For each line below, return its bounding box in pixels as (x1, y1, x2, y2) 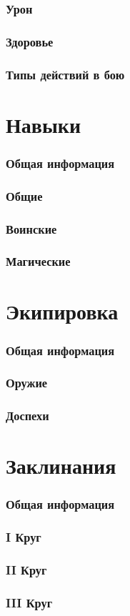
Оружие (6, 374, 48, 392)
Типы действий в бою (6, 65, 125, 83)
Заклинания (6, 451, 116, 480)
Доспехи (6, 407, 49, 424)
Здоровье (6, 32, 54, 50)
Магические (6, 252, 71, 270)
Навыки (6, 109, 81, 139)
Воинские (6, 219, 57, 237)
